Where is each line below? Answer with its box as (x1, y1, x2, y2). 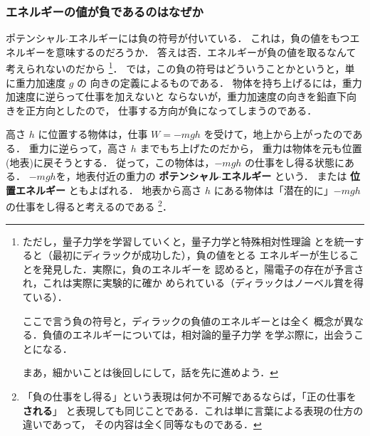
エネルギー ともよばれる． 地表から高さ (15, 182, 202, 197)
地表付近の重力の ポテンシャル (75, 169, 219, 184)
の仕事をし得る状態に (245, 154, 345, 169)
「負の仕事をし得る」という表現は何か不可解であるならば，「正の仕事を (22, 389, 356, 403)
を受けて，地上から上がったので (203, 127, 353, 142)
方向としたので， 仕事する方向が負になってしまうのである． (35, 102, 317, 117)
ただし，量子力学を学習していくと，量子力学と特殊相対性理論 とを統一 (22, 233, 354, 248)
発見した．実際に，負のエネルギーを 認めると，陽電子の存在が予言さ (42, 261, 364, 276)
